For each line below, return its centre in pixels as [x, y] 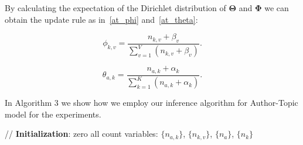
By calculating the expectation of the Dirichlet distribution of [115, 8]
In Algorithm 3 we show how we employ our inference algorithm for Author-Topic [151, 103]
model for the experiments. [53, 114]
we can [277, 8]
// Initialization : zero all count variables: [81, 134]
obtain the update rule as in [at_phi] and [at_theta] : [101, 19]
